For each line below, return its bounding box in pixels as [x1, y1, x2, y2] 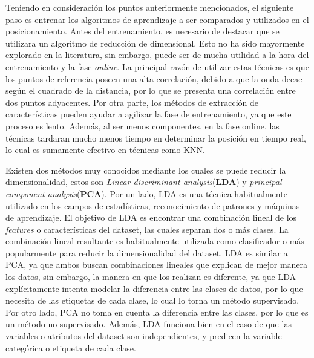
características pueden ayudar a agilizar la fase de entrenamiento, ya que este [5, 108, 292, 120]
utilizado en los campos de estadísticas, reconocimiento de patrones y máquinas [5, 199, 300, 212]
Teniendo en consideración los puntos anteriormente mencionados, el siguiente [5, 1, 294, 13]
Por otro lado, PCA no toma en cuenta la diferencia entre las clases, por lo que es [5, 305, 309, 318]
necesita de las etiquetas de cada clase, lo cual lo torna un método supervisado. [5, 294, 299, 307]
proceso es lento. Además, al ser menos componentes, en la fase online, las [5, 119, 280, 132]
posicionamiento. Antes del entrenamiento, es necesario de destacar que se [5, 25, 280, 37]
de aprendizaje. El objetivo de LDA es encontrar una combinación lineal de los [5, 211, 297, 224]
